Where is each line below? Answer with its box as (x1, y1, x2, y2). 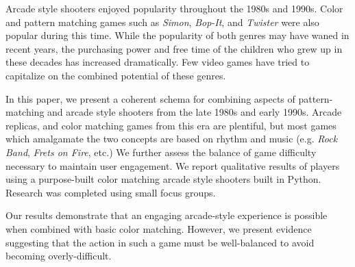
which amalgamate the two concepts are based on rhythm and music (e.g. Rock (5, 131, 338, 146)
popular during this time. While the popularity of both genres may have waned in (5, 28, 350, 42)
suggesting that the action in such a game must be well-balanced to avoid (5, 235, 315, 249)
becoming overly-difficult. (5, 249, 112, 263)
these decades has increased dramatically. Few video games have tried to (5, 55, 310, 69)
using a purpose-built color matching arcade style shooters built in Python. (5, 172, 321, 186)
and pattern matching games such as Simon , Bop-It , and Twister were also (5, 14, 319, 29)
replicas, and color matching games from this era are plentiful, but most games (5, 118, 336, 132)
